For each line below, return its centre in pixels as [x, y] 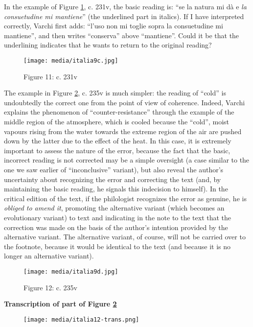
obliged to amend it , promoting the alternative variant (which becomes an [114, 208]
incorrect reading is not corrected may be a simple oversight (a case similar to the [127, 160]
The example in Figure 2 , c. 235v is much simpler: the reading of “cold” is [115, 93]
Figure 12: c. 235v [50, 287]
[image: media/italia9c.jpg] [71, 60]
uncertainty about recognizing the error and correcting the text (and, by [113, 179]
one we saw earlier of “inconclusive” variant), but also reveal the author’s [114, 169]
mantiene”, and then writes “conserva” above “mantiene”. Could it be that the [122, 35]
